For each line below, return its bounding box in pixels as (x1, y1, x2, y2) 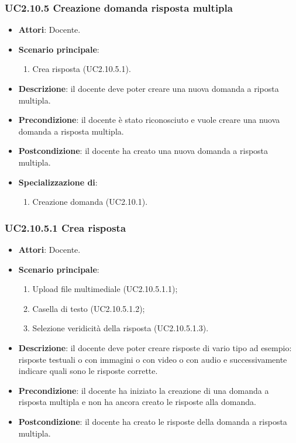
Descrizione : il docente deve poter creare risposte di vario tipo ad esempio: (18, 341, 292, 353)
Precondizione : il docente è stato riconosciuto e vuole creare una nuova (18, 114, 280, 126)
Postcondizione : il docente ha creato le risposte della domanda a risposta (18, 415, 287, 427)
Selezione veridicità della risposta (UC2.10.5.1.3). (32, 322, 209, 334)
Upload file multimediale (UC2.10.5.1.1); (32, 283, 178, 295)
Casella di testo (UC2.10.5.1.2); (32, 302, 145, 314)
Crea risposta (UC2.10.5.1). (32, 63, 131, 75)
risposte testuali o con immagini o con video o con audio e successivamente (18, 353, 287, 365)
